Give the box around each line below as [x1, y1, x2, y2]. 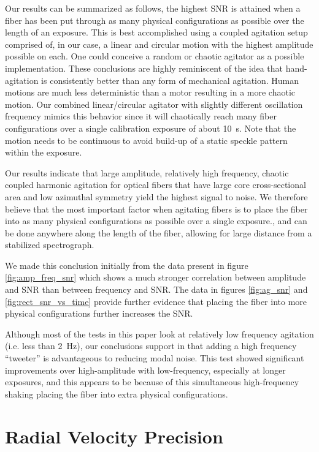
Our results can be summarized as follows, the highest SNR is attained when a [5, 2, 301, 14]
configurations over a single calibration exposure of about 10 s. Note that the [5, 121, 296, 134]
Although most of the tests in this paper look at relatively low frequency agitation [5, 327, 314, 340]
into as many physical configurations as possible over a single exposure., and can [5, 214, 307, 227]
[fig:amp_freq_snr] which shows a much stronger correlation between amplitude [5, 271, 306, 284]
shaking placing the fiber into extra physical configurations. [5, 387, 228, 400]
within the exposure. [5, 146, 82, 159]
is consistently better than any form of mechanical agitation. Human [41, 73, 299, 86]
